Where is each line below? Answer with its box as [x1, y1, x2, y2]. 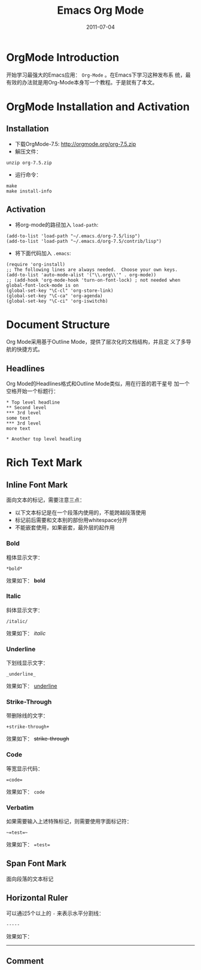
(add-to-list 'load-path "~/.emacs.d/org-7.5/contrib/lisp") [6, 238, 162, 244]
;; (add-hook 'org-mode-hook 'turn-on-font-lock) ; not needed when [6, 277, 181, 283]
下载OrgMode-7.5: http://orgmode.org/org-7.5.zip [14, 140, 136, 147]
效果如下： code [6, 788, 45, 795]
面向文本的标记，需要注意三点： [6, 496, 85, 504]
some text [6, 415, 31, 422]
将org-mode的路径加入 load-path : [14, 221, 99, 228]
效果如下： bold [6, 576, 45, 584]
